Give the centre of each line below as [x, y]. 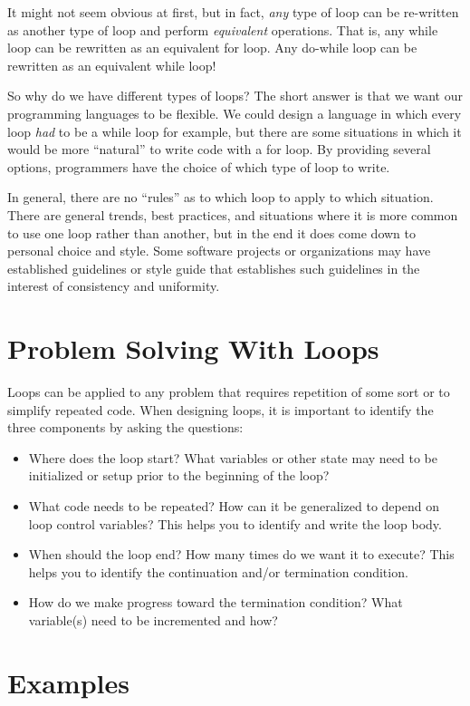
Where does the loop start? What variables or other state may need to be [233, 457]
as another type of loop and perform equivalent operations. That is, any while [223, 29]
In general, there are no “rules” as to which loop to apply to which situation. [221, 197]
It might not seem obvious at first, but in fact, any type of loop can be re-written [233, 12]
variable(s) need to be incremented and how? [153, 619]
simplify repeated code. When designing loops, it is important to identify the [221, 409]
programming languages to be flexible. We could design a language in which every [235, 113]
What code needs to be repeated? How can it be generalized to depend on [234, 506]
